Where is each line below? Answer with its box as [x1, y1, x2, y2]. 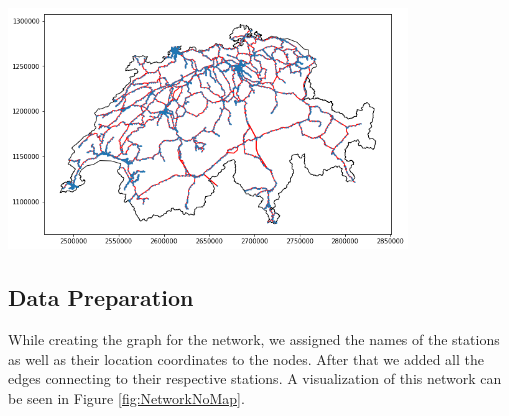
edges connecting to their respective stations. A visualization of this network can [8, 368, 502, 389]
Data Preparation [8, 282, 194, 313]
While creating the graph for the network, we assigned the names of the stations [8, 329, 500, 350]
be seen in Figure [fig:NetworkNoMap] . [8, 387, 245, 408]
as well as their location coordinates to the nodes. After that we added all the [8, 348, 485, 369]
